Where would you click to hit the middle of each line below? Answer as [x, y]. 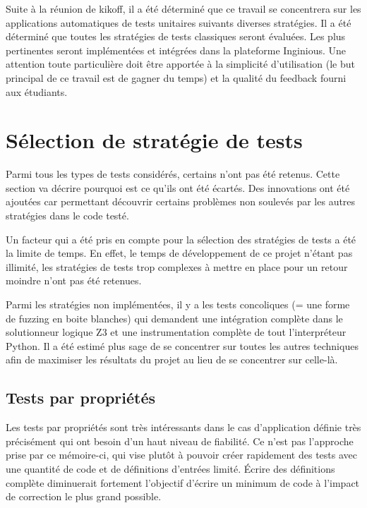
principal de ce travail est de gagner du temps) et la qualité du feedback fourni [176, 77]
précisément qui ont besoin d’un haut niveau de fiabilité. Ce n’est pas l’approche [180, 441]
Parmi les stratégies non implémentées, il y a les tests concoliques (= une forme [178, 304]
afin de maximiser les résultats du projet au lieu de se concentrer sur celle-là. [172, 359]
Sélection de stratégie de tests [154, 140]
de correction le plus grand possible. [84, 496]
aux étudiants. [37, 91]
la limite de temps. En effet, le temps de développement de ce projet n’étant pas [179, 253]
